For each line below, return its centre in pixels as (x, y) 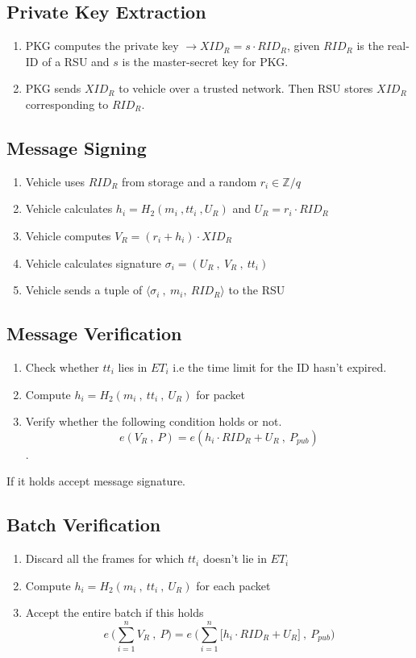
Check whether (62, 366)
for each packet (233, 585)
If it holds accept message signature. (96, 481)
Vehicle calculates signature (93, 262)
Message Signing (77, 147)
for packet (220, 394)
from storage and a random (189, 181)
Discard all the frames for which (105, 558)
